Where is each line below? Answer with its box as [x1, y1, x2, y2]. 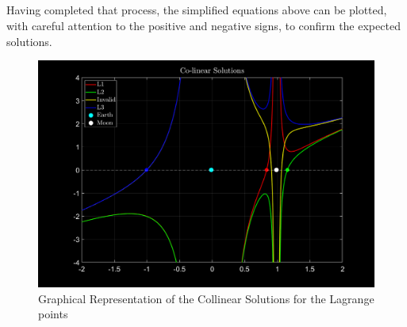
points [38, 306, 68, 322]
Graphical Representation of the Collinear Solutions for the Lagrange [38, 290, 374, 306]
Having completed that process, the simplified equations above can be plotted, [6, 2, 387, 18]
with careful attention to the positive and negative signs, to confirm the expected [6, 17, 401, 33]
